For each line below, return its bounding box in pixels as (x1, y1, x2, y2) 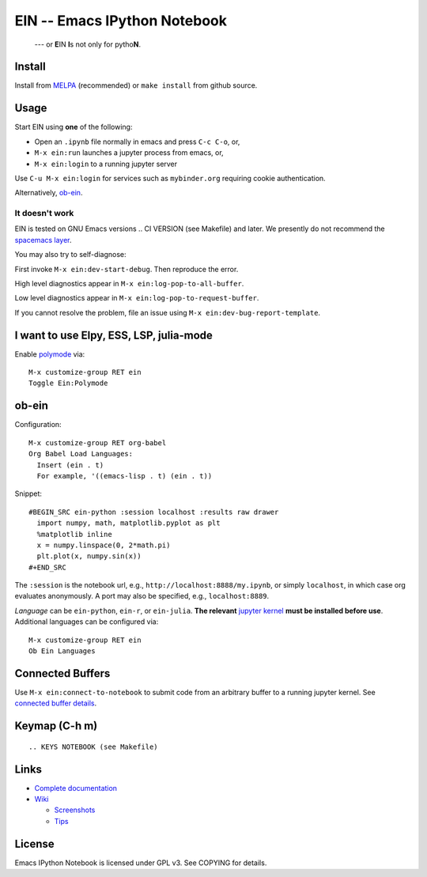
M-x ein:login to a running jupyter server (34, 159, 178, 168)
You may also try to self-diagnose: (14, 250, 127, 259)
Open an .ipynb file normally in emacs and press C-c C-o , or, (34, 137, 240, 146)
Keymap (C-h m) (14, 720, 98, 733)
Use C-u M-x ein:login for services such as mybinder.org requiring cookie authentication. (14, 173, 326, 183)
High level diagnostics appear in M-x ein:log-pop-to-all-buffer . (14, 279, 244, 289)
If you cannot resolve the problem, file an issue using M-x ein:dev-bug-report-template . (14, 308, 320, 317)
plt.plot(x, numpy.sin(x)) (36, 552, 142, 561)
